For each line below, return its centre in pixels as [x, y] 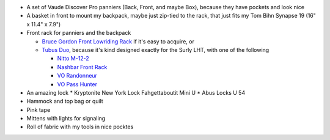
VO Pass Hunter [77, 84]
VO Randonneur [77, 76]
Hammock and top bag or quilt [65, 101]
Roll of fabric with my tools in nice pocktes [80, 127]
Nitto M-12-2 [73, 59]
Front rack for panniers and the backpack [79, 33]
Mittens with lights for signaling [66, 119]
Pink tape [38, 109]
